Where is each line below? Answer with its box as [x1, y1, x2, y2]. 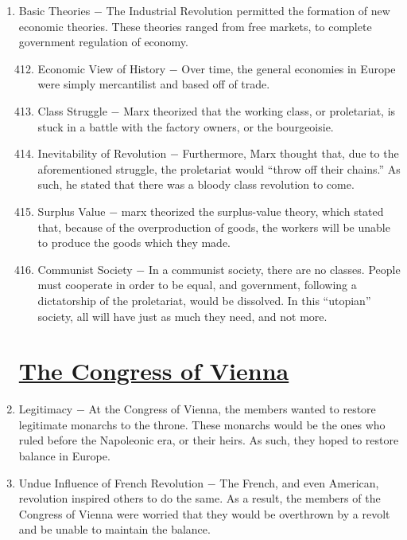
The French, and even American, [219, 474, 379, 491]
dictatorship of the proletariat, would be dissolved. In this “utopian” [37, 292, 371, 308]
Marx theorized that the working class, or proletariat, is [123, 102, 396, 119]
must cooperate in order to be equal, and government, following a [37, 276, 357, 293]
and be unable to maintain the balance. [18, 521, 211, 538]
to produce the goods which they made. [37, 234, 231, 251]
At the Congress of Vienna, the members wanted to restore [88, 401, 376, 417]
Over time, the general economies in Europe [181, 60, 396, 76]
